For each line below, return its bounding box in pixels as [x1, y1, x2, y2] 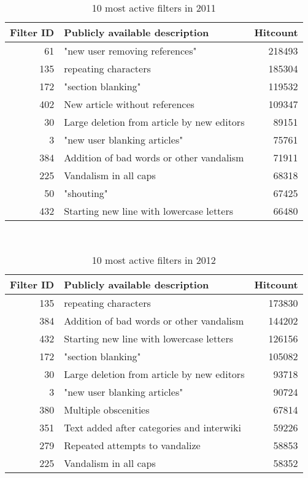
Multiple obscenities [64, 402, 150, 417]
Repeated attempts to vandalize [64, 438, 201, 452]
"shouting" [64, 186, 108, 200]
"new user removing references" [64, 44, 197, 58]
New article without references [64, 97, 194, 111]
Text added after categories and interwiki [64, 420, 241, 434]
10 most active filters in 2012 [91, 252, 216, 267]
